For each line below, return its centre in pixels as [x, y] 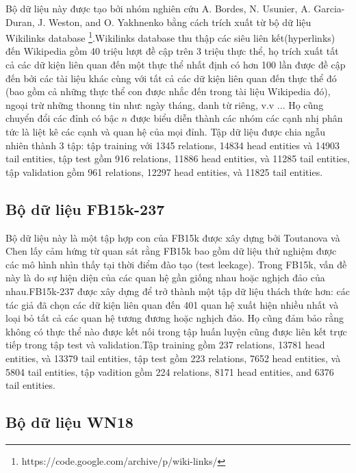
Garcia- [329, 8]
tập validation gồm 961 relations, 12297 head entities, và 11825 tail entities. [164, 171]
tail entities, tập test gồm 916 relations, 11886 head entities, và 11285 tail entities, [178, 158]
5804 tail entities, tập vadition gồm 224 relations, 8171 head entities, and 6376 [170, 371]
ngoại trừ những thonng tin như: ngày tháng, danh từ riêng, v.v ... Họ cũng [165, 104]
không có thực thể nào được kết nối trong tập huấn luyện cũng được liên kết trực [176, 331]
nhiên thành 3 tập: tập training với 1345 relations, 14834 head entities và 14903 [173, 145]
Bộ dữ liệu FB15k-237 [85, 208]
